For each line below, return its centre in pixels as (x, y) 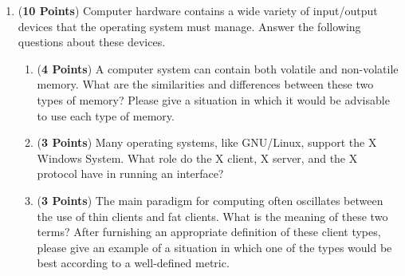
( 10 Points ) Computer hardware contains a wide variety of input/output (198, 10)
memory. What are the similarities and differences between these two (205, 84)
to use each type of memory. (106, 115)
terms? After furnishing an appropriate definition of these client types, (209, 232)
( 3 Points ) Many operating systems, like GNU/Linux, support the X (207, 142)
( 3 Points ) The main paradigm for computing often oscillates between (210, 200)
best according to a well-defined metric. (133, 263)
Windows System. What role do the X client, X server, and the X (197, 158)
